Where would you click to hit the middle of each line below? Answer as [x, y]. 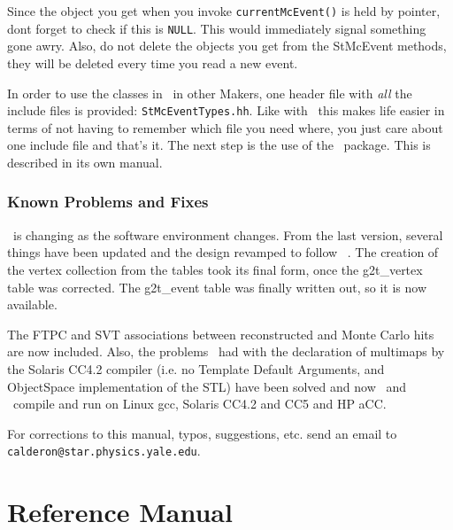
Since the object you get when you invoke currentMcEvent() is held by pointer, [224, 11]
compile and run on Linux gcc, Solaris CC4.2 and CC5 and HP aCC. [200, 404]
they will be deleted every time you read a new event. [153, 62]
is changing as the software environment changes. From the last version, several [228, 234]
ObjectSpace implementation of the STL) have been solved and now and [207, 386]
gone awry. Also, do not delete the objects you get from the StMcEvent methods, [227, 46]
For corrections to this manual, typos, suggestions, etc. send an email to [202, 433]
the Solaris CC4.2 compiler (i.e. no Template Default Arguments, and [196, 368]
